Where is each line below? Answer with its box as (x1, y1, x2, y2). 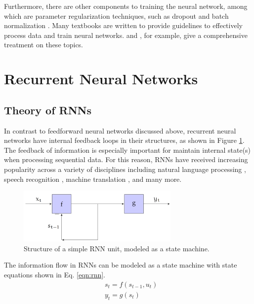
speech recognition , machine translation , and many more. (4, 173, 182, 184)
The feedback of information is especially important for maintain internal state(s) (4, 144, 251, 155)
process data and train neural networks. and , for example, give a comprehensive (4, 30, 248, 40)
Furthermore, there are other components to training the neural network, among (4, 1, 248, 11)
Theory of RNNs (4, 102, 92, 117)
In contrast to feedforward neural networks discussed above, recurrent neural (4, 125, 236, 135)
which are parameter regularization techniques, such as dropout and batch (4, 10, 229, 21)
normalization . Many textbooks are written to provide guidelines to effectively (4, 20, 243, 31)
